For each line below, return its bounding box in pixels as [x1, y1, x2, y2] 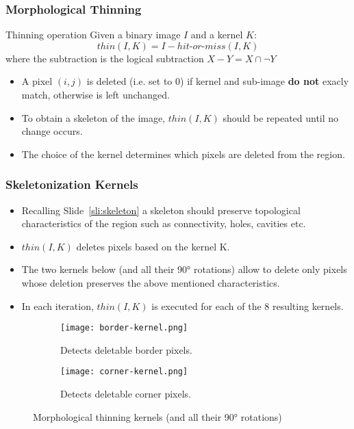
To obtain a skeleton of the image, [21, 110, 166, 125]
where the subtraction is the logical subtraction [5, 51, 204, 65]
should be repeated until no [223, 110, 339, 125]
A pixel [21, 74, 53, 88]
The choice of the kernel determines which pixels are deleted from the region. [21, 146, 345, 161]
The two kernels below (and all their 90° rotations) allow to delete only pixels [21, 262, 347, 276]
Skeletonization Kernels [5, 176, 138, 193]
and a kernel [190, 27, 243, 42]
